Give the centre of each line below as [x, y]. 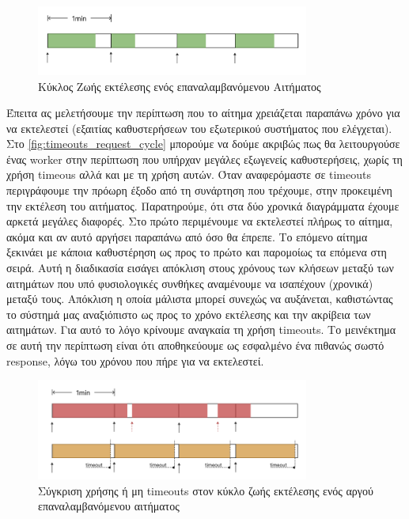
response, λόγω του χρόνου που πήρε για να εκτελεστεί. [135, 360]
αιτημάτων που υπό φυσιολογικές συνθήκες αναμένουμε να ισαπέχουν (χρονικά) [190, 283]
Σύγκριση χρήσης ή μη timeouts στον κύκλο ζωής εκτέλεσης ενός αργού [206, 490]
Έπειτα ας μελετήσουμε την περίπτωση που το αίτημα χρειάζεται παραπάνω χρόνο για [203, 113]
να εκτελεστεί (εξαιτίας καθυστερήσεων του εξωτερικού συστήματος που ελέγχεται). [199, 128]
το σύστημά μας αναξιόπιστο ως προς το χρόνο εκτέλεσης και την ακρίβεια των [189, 314]
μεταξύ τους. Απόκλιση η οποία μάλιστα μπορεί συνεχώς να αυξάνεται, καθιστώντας [200, 299]
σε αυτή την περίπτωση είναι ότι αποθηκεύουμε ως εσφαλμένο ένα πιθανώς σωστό [195, 345]
